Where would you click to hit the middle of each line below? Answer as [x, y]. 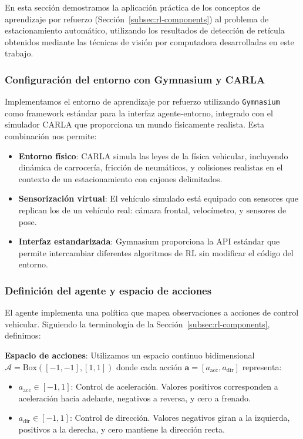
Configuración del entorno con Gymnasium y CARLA [135, 79]
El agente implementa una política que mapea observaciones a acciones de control [152, 312]
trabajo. [19, 53]
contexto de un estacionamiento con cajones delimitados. [120, 178]
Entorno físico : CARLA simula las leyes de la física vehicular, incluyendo [153, 155]
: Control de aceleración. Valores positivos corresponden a [174, 386]
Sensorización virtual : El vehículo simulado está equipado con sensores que [158, 198]
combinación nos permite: [51, 136]
